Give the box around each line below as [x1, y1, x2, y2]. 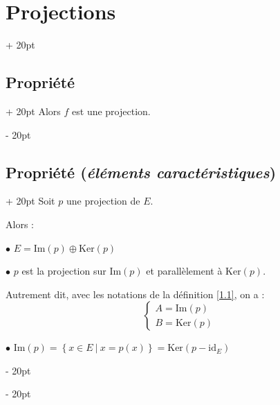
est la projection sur [21, 264, 106, 278]
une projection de [66, 193, 140, 208]
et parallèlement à [146, 264, 223, 278]
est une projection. [72, 103, 151, 118]
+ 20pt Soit [6, 193, 55, 208]
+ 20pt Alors [6, 103, 61, 118]
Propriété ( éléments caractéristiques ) [6, 161, 277, 182]
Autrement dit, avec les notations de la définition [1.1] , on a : [6, 286, 265, 301]
